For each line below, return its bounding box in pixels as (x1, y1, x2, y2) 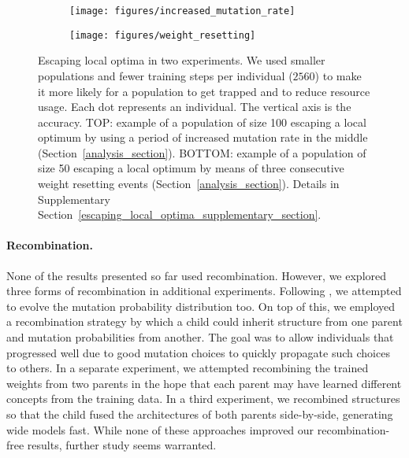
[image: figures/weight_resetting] (69, 29, 256, 41)
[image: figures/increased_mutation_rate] (69, 6, 296, 17)
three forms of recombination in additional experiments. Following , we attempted (6, 283, 402, 299)
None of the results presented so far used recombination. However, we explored (6, 267, 387, 283)
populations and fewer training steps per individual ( (38, 67, 293, 83)
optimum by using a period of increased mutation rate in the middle (38, 129, 368, 146)
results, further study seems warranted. (27, 437, 217, 453)
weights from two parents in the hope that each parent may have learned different (6, 375, 402, 391)
